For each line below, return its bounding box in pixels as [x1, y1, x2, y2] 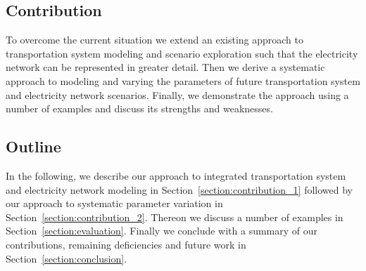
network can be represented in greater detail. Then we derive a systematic [6, 60, 325, 74]
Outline [6, 135, 61, 157]
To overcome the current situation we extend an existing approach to [6, 32, 304, 47]
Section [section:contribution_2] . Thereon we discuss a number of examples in [6, 209, 343, 224]
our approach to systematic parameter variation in [6, 196, 223, 211]
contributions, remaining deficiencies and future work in [6, 237, 246, 251]
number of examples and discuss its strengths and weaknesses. [6, 101, 273, 116]
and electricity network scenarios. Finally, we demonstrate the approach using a [6, 87, 349, 102]
